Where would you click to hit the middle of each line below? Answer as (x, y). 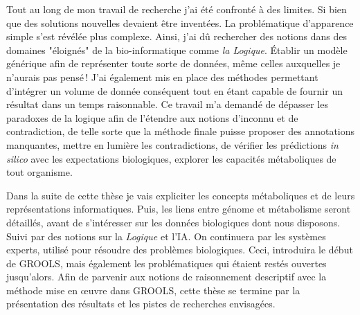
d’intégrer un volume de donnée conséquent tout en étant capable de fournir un (174, 90)
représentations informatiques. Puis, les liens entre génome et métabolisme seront (179, 209)
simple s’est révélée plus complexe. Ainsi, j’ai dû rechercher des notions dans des (177, 36)
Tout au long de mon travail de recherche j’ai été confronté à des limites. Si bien (177, 9)
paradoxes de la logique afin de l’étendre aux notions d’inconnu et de (152, 117)
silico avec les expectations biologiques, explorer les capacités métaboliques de (171, 158)
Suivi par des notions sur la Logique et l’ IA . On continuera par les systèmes (166, 236)
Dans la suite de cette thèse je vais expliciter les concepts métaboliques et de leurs (181, 195)
